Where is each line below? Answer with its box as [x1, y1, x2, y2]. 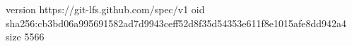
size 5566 [6, 29, 45, 44]
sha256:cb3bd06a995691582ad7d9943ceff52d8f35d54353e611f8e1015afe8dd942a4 [6, 15, 346, 30]
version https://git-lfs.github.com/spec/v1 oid [6, 2, 205, 16]
